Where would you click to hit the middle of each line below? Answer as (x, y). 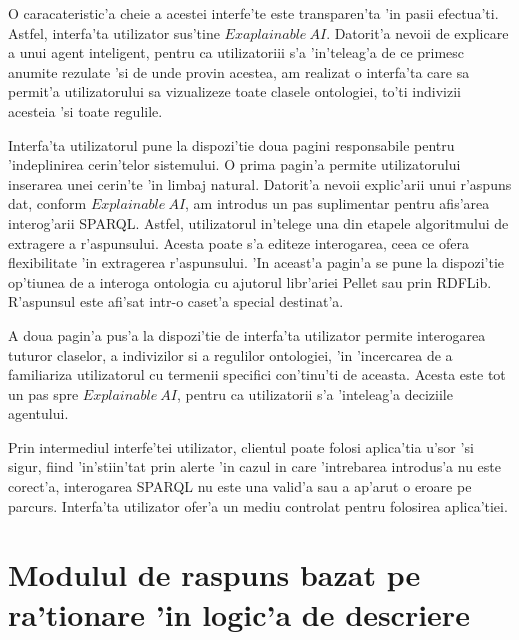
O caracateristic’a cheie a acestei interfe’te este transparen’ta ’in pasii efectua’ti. (253, 13)
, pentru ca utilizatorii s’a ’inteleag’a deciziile (315, 393)
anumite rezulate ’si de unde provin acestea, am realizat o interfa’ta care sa (239, 71)
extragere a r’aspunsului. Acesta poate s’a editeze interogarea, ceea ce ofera (238, 242)
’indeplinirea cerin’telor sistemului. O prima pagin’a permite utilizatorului (234, 164)
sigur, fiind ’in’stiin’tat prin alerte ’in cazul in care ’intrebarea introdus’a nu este (254, 466)
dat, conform (47, 203)
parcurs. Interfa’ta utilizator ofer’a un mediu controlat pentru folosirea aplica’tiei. (258, 505)
